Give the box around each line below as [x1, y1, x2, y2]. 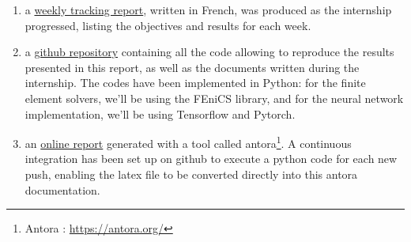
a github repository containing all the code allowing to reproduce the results [25, 43, 394, 60]
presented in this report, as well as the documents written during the [25, 59, 360, 75]
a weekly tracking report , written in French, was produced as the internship [25, 2, 392, 17]
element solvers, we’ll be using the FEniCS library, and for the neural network [25, 89, 404, 106]
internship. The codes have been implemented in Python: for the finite [25, 74, 366, 91]
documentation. [25, 181, 100, 198]
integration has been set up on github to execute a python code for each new [25, 150, 398, 167]
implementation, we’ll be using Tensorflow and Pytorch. [25, 105, 296, 122]
